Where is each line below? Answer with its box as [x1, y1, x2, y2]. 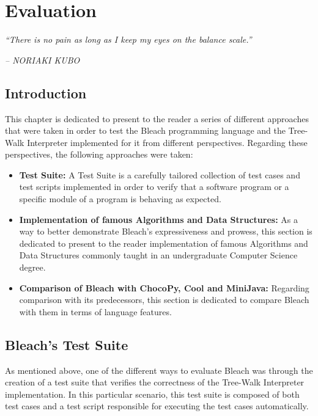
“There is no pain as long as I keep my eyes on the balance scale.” [5, 33, 252, 46]
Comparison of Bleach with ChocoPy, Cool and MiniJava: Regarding [19, 281, 309, 294]
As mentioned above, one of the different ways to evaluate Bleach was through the [5, 363, 313, 376]
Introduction [5, 83, 87, 102]
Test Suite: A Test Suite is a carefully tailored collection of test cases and [19, 168, 300, 181]
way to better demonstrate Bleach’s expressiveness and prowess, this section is [19, 225, 312, 238]
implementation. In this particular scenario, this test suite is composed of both [5, 387, 300, 400]
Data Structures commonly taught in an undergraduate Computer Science [19, 249, 298, 261]
